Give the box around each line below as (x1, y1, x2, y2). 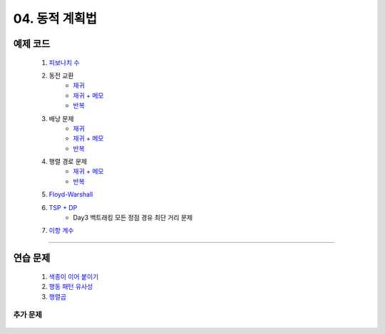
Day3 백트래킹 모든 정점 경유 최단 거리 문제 (73, 214, 192, 222)
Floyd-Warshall (48, 190, 93, 199)
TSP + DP (48, 203, 78, 212)
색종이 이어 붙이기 (48, 272, 99, 281)
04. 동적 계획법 (13, 11, 98, 26)
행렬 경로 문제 (48, 157, 88, 166)
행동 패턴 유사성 (48, 282, 93, 291)
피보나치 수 (48, 58, 80, 67)
